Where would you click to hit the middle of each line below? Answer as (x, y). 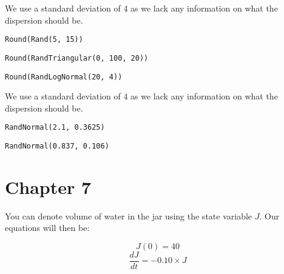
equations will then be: (47, 228)
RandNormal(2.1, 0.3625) (55, 128)
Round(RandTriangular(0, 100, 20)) (77, 58)
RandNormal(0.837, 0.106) (57, 146)
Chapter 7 (48, 186)
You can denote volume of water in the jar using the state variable (129, 216)
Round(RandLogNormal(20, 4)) (64, 77)
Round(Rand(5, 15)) (44, 40)
